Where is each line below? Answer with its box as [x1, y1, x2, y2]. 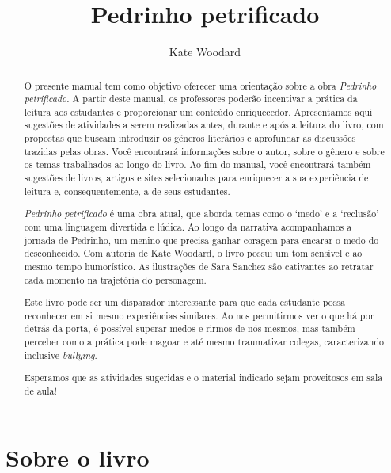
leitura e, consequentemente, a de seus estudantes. [24, 184, 230, 197]
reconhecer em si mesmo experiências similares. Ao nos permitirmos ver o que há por [24, 308, 374, 322]
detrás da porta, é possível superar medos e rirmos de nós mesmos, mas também [24, 322, 355, 335]
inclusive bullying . [24, 348, 97, 361]
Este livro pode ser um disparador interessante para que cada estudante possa [24, 296, 345, 309]
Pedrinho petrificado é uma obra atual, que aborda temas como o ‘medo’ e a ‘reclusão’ [24, 207, 379, 220]
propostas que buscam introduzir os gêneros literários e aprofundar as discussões [24, 132, 356, 145]
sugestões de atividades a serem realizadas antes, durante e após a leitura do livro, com [24, 118, 384, 132]
